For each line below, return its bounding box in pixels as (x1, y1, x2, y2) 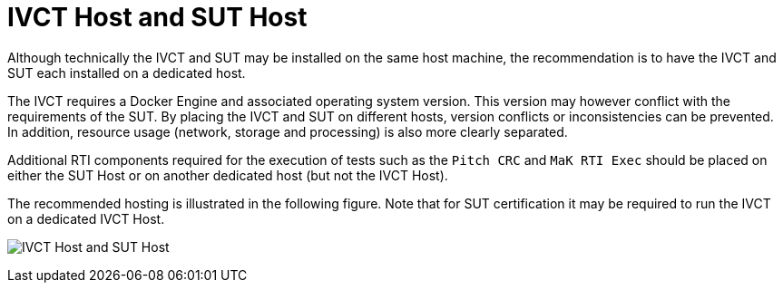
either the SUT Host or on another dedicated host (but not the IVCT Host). (7, 167, 448, 183)
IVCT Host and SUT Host (7, 2, 308, 33)
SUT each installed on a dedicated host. (7, 64, 246, 81)
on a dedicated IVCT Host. (7, 210, 165, 227)
